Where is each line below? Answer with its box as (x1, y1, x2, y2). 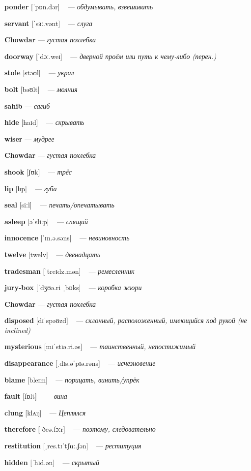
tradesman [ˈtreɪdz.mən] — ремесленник (4, 265, 135, 276)
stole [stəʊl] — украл (4, 67, 74, 78)
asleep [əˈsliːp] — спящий (4, 216, 88, 226)
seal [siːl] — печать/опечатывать (4, 200, 114, 210)
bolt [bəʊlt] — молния (4, 84, 78, 94)
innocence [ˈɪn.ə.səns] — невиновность (4, 233, 130, 243)
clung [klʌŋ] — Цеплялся (4, 407, 86, 417)
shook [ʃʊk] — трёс (4, 166, 72, 177)
